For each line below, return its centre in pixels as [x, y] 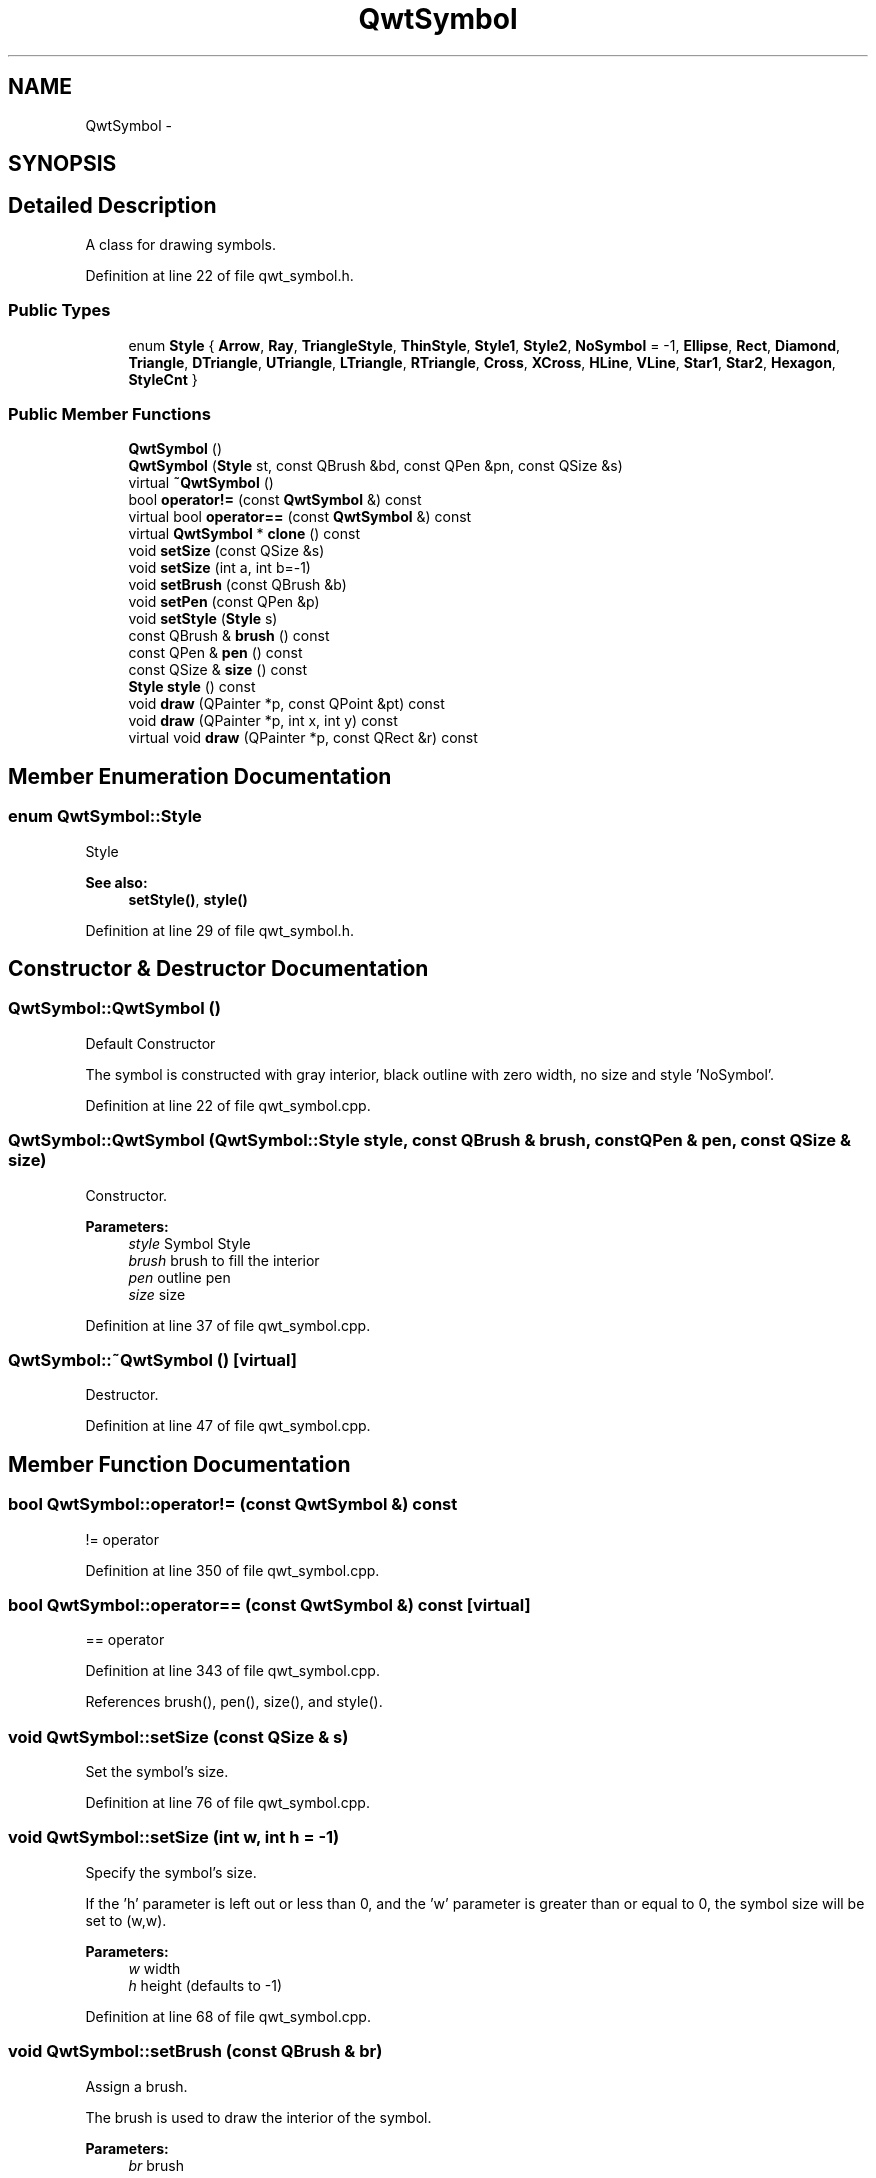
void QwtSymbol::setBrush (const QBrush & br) [195, 2051]
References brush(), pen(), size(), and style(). [234, 1702]
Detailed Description [112, 206]
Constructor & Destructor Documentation [218, 968]
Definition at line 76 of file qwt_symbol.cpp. [227, 1803]
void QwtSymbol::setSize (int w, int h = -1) [174, 1837]
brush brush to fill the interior [224, 1260]
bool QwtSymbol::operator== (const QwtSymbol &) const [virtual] [269, 1604]
